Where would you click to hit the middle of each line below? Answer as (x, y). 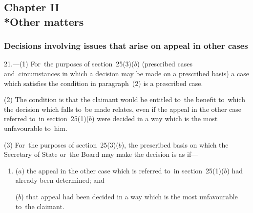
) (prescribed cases (165, 64)
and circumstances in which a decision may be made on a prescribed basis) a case (126, 73)
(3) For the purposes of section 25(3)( (61, 144)
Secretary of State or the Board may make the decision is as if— (101, 154)
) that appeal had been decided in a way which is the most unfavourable (129, 196)
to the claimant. (40, 206)
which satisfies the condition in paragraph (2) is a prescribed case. (104, 83)
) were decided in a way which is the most (155, 118)
